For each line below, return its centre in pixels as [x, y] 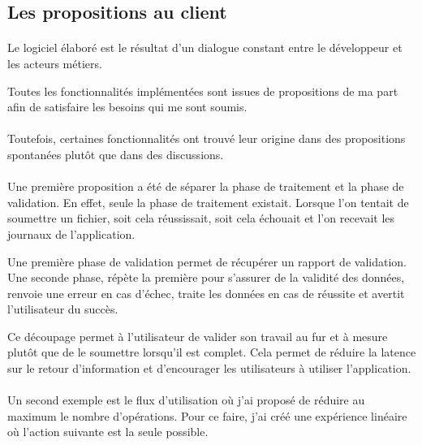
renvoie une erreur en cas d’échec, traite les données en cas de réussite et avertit [206, 293]
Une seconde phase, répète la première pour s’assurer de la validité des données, [206, 277]
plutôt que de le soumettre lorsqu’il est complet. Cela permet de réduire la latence [212, 352]
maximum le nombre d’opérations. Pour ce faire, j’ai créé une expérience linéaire [207, 415]
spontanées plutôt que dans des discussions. [116, 154]
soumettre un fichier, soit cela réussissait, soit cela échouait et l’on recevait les [201, 218]
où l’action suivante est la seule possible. [108, 432]
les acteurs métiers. [55, 63]
